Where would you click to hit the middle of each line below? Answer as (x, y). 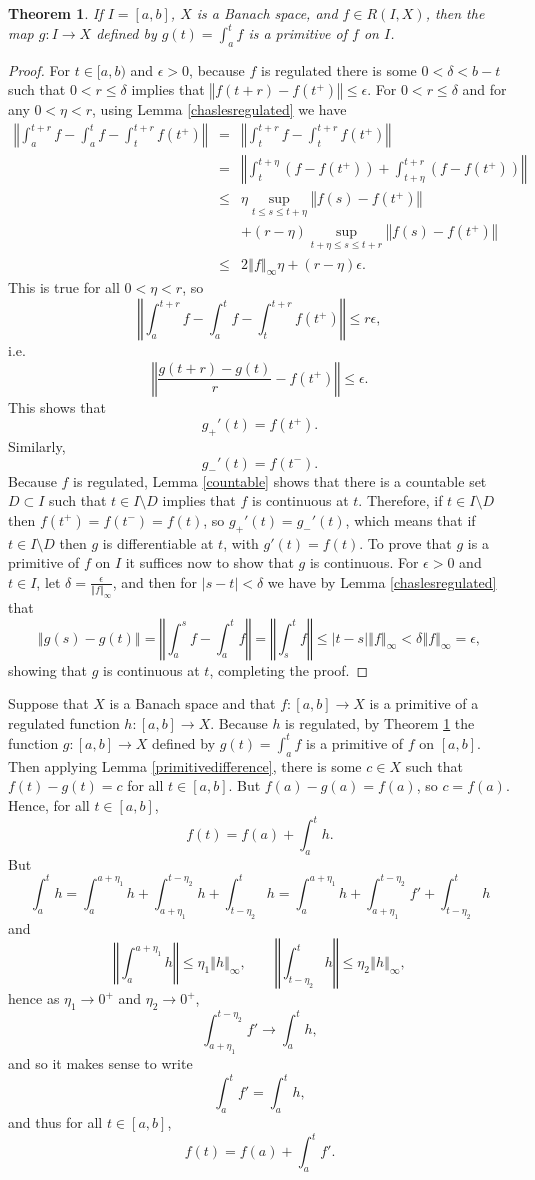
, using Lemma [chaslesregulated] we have (219, 109)
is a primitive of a (424, 703)
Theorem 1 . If (55, 13)
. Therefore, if (400, 500)
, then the (455, 13)
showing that (48, 669)
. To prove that (405, 542)
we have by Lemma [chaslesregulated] (382, 581)
